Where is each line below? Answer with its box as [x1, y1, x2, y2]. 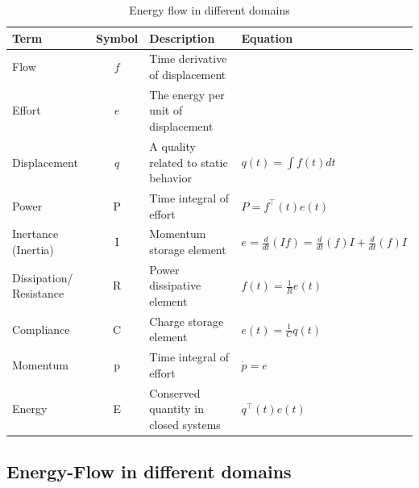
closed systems [149, 415, 221, 432]
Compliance [12, 320, 70, 337]
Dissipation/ [12, 269, 73, 286]
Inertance [12, 225, 59, 242]
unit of [149, 102, 183, 119]
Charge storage [149, 312, 224, 329]
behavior [149, 169, 192, 186]
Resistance [12, 285, 64, 302]
